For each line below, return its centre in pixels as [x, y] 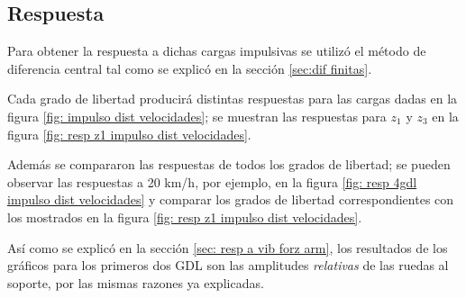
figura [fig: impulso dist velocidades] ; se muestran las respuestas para [197, 116]
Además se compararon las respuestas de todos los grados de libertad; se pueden [229, 164]
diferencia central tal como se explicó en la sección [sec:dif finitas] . [190, 68]
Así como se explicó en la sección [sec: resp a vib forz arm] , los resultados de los [228, 247]
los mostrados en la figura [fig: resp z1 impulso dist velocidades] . [185, 217]
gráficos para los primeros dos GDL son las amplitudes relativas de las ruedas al [228, 265]
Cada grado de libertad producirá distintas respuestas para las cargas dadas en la [233, 99]
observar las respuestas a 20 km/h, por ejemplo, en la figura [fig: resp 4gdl [212, 181]
